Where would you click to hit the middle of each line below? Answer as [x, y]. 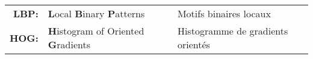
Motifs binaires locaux [224, 13]
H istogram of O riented [96, 31]
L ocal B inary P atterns [96, 13]
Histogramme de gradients [233, 31]
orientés [194, 44]
